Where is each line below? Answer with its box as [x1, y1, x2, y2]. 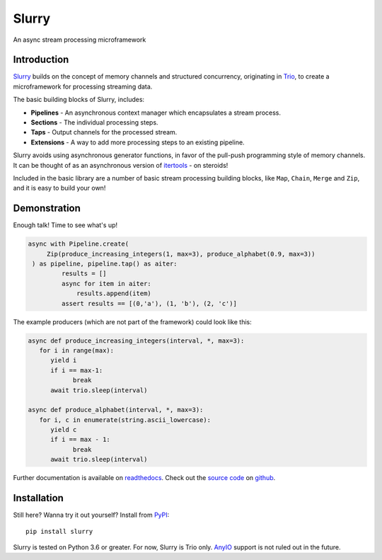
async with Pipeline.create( [28, 240, 129, 248]
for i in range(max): [39, 346, 115, 354]
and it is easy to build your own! [13, 184, 106, 193]
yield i [50, 356, 77, 365]
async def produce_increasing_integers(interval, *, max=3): [28, 336, 245, 345]
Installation [13, 492, 64, 504]
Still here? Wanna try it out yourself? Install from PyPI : [13, 510, 170, 520]
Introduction [13, 54, 69, 66]
